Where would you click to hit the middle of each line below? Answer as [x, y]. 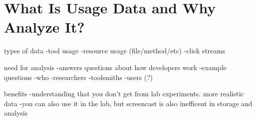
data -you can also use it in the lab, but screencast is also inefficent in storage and [128, 103]
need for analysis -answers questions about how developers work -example [115, 67]
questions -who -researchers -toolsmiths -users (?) [78, 77]
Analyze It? [44, 27]
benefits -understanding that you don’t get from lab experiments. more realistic [124, 94]
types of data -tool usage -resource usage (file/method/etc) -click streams [115, 51]
